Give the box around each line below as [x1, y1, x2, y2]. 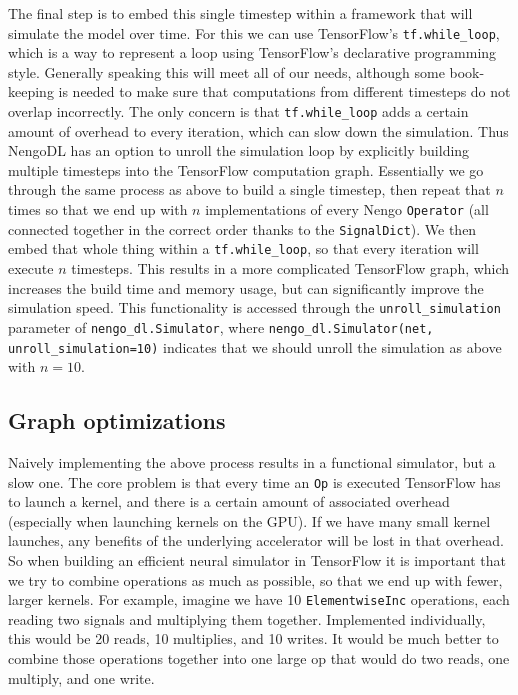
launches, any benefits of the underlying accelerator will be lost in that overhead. [8, 530, 504, 551]
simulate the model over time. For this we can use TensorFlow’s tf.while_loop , [8, 22, 500, 43]
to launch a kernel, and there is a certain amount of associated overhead [8, 491, 450, 512]
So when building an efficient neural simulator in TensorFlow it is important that [8, 550, 507, 571]
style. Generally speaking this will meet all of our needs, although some [8, 61, 445, 82]
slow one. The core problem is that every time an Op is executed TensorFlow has [8, 471, 501, 492]
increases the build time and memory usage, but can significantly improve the [8, 277, 484, 298]
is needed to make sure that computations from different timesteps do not [58, 81, 511, 102]
